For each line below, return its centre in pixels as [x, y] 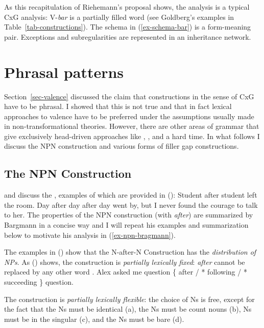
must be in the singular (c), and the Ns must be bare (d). [94, 319]
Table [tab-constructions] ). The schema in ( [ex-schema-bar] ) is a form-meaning [128, 27]
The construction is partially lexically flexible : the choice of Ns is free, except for [129, 299]
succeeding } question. [39, 282]
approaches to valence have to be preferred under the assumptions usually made [129, 116]
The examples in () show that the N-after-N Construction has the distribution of [130, 252]
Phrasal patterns [64, 72]
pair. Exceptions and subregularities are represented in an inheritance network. [128, 36]
